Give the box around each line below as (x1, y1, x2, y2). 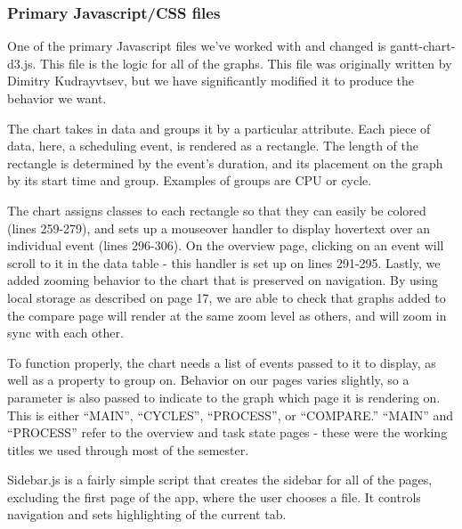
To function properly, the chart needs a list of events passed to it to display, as (7, 353, 436, 371)
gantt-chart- (390, 37, 456, 55)
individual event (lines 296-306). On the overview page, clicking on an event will (7, 236, 444, 255)
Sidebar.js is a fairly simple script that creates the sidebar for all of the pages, (7, 470, 433, 489)
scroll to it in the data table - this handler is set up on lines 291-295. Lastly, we (7, 253, 441, 272)
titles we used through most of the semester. (7, 440, 249, 459)
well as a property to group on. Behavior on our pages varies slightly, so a (7, 370, 409, 389)
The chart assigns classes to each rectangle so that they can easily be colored (7, 200, 426, 219)
